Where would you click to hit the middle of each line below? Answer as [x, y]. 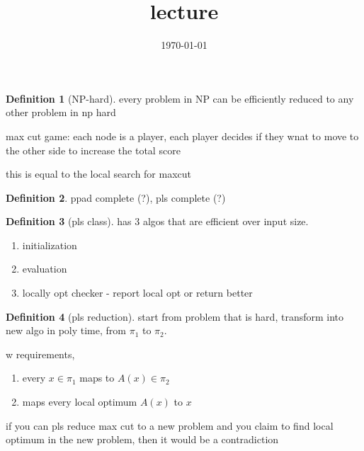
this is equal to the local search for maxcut [99, 174]
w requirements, [40, 354]
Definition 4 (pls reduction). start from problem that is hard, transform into [175, 316]
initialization [50, 245]
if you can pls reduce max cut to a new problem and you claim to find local [170, 425]
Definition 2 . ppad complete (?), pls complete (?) [116, 197]
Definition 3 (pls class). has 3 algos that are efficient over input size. [157, 221]
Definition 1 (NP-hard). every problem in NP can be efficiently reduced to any [180, 98]
